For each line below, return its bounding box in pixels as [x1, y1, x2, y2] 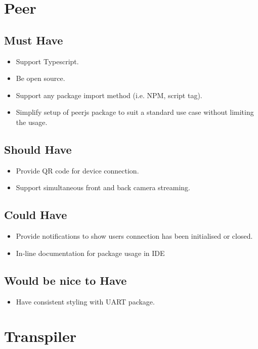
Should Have [4, 141, 72, 157]
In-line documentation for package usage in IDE [16, 247, 165, 258]
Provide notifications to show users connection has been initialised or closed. [16, 231, 253, 241]
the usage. [16, 116, 48, 127]
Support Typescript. [16, 56, 79, 66]
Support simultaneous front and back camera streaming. [16, 182, 190, 193]
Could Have [4, 207, 67, 223]
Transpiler [4, 326, 77, 346]
